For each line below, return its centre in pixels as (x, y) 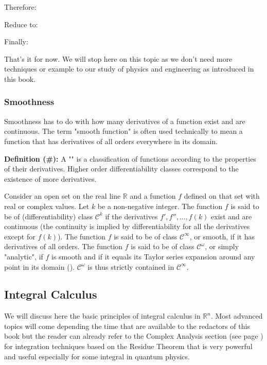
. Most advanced (237, 316)
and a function (153, 196)
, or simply (222, 246)
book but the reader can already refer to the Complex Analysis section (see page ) (134, 336)
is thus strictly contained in (131, 266)
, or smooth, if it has (222, 236)
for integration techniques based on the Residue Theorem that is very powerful (128, 346)
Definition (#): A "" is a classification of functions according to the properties (130, 158)
